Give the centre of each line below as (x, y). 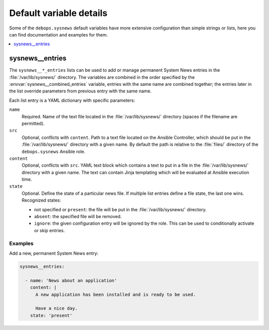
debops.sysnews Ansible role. (54, 151)
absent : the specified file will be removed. (78, 217)
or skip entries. (49, 230)
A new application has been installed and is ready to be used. (116, 294)
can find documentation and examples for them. (59, 34)
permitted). (33, 123)
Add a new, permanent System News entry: (54, 253)
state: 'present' (51, 315)
